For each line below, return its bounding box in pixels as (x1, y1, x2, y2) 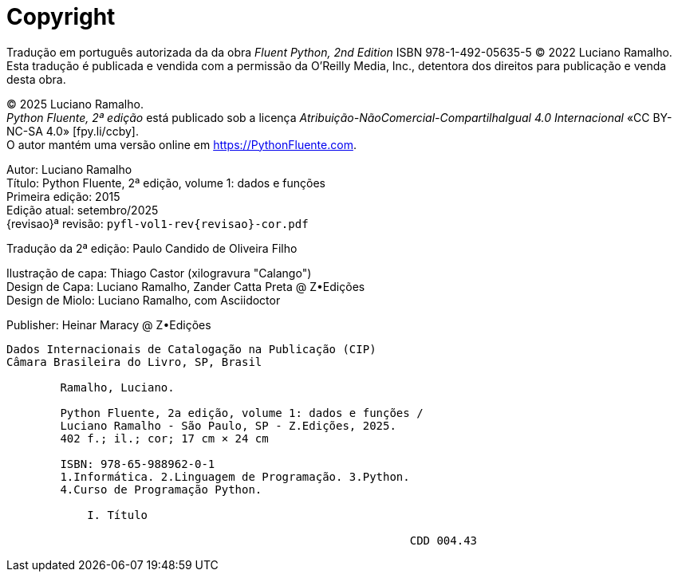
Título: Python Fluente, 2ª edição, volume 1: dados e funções (6, 175, 325, 190)
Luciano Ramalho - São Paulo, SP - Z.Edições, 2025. (60, 419, 396, 432)
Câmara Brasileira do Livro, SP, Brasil (6, 355, 262, 368)
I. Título (87, 508, 148, 521)
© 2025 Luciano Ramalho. (6, 96, 144, 111)
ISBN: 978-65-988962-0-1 (60, 457, 215, 470)
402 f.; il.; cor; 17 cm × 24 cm (60, 431, 269, 445)
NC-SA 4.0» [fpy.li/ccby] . (6, 124, 139, 138)
